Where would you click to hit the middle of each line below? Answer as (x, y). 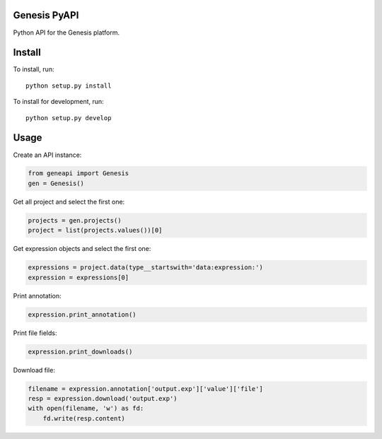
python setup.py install (69, 86)
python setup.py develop (69, 118)
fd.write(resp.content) (84, 418)
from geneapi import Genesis (79, 174)
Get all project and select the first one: (69, 201)
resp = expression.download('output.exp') (103, 398)
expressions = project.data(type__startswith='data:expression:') (145, 268)
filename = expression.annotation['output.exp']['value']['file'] (145, 388)
